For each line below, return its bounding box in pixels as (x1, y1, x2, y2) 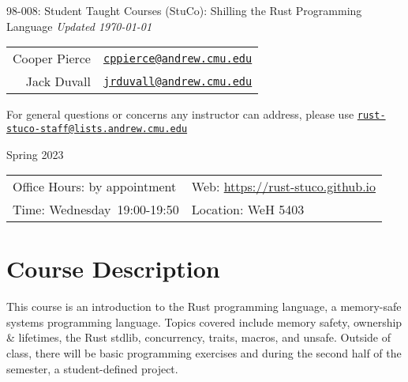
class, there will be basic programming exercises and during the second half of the (6, 345, 402, 361)
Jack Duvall (25, 72, 91, 91)
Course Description (6, 252, 220, 285)
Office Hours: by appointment (13, 177, 177, 196)
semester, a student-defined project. (6, 360, 178, 376)
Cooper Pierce (13, 49, 91, 68)
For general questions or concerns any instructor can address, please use (6, 106, 354, 123)
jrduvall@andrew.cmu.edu (103, 74, 253, 88)
